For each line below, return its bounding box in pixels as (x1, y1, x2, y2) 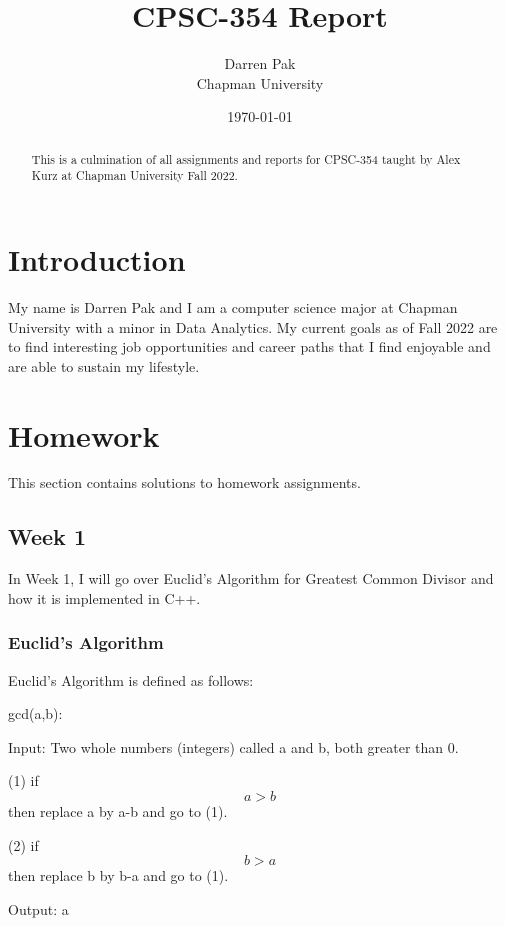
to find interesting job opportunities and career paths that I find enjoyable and (8, 336, 491, 357)
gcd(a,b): (8, 703, 63, 724)
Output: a (8, 898, 69, 919)
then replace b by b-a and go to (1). (8, 865, 229, 886)
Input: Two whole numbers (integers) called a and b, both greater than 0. (8, 736, 459, 757)
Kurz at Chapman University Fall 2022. (31, 167, 238, 184)
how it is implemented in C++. (8, 587, 201, 608)
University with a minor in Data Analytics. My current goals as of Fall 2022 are (8, 316, 498, 337)
